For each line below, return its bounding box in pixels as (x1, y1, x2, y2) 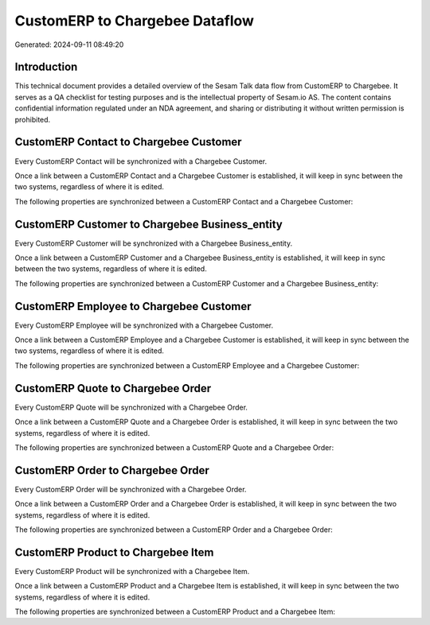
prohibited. (14, 115, 51, 124)
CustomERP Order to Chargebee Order (14, 464, 210, 477)
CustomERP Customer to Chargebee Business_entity (14, 217, 283, 231)
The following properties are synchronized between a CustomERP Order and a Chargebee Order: (14, 525, 334, 534)
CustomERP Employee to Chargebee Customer (14, 299, 252, 313)
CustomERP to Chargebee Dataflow (14, 12, 255, 29)
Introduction (14, 60, 78, 74)
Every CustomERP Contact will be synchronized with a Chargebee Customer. (14, 156, 268, 166)
